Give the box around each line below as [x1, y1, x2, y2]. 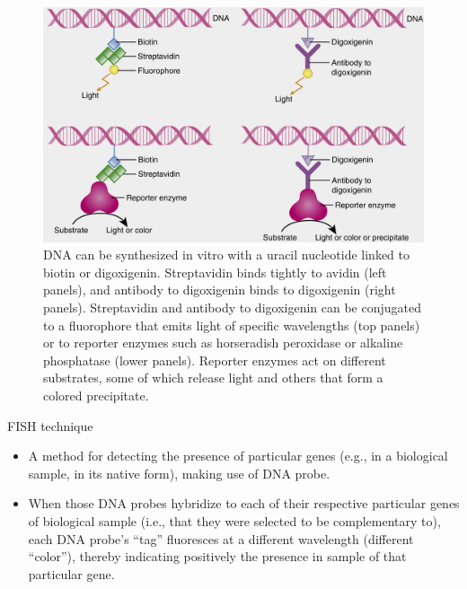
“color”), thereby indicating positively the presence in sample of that [28, 547, 407, 566]
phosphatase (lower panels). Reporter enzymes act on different [43, 350, 386, 369]
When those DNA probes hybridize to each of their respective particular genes [28, 494, 460, 513]
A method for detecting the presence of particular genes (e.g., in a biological [28, 446, 448, 465]
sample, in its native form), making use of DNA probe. [28, 463, 330, 482]
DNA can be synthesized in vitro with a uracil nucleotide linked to [43, 245, 410, 264]
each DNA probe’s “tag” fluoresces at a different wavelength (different [28, 529, 414, 548]
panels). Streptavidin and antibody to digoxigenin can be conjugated [43, 298, 421, 317]
